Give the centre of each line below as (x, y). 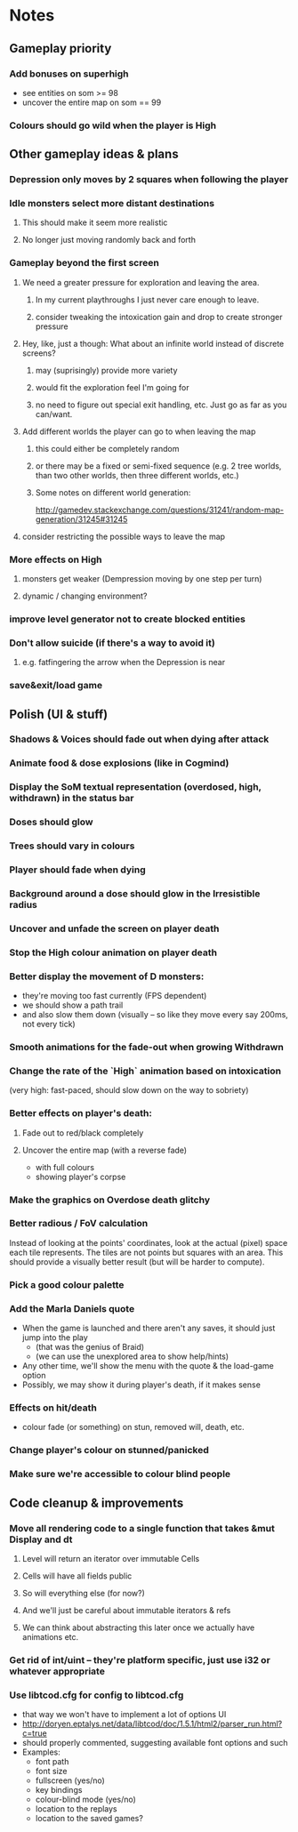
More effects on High (56, 559)
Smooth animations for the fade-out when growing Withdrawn (147, 1048)
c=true (34, 1733)
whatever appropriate (57, 1671)
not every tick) (48, 1024)
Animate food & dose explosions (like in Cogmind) (119, 763)
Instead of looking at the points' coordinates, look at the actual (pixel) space (149, 1242)
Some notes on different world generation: (113, 492)
